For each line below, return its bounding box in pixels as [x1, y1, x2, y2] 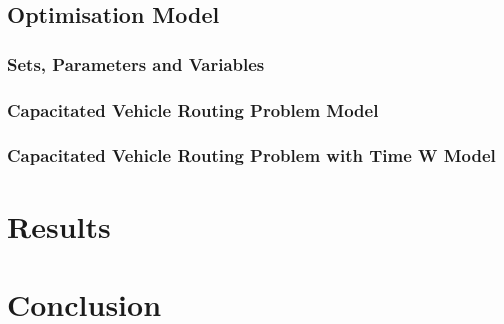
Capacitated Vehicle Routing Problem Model [7, 97, 379, 122]
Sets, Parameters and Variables [7, 51, 265, 76]
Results [7, 205, 111, 246]
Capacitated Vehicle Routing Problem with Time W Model [7, 143, 496, 168]
